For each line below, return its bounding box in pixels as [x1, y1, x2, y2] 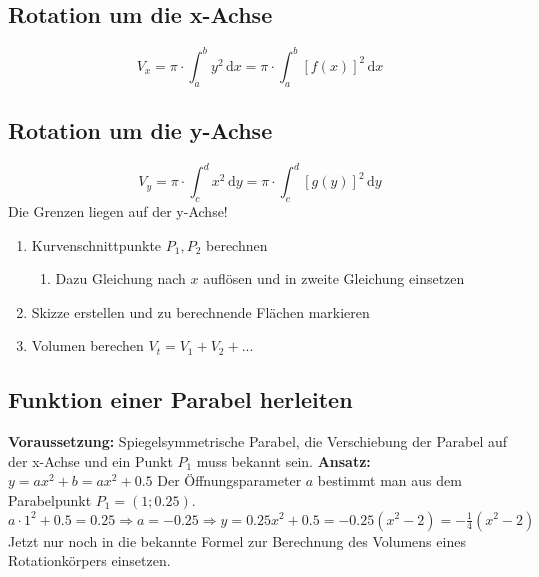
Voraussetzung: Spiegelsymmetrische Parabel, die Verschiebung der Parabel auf [8, 431, 508, 452]
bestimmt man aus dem [317, 470, 462, 491]
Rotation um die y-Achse [8, 114, 273, 145]
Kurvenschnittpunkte [31, 234, 162, 255]
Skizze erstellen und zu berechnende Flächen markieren [31, 301, 370, 322]
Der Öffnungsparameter [157, 470, 302, 491]
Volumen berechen [31, 335, 144, 356]
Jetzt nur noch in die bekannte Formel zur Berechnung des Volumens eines [8, 530, 466, 551]
